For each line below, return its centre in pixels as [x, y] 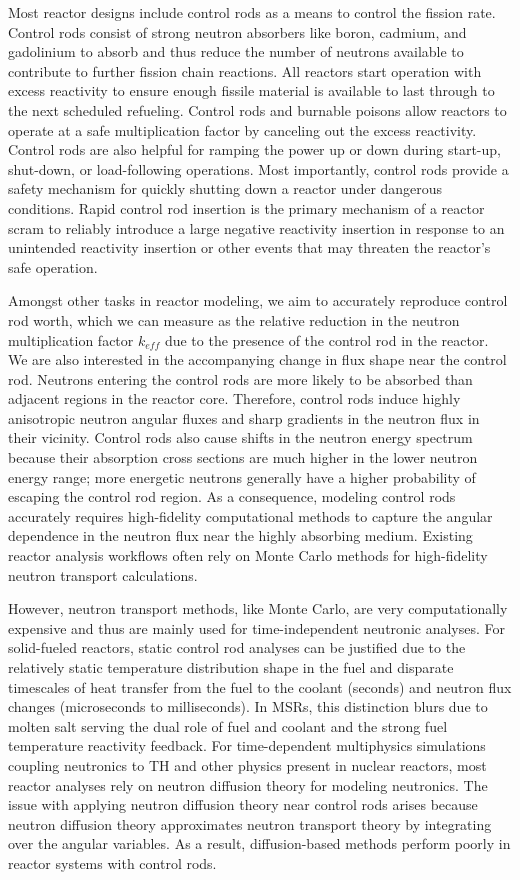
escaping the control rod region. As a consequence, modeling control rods [232, 496]
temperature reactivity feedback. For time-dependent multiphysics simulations [247, 745]
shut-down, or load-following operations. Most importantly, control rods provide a [258, 168]
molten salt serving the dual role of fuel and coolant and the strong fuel [228, 725]
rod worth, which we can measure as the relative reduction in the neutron [234, 319]
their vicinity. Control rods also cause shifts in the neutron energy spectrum [240, 437]
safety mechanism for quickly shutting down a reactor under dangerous [225, 188]
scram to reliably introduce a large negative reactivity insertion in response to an [256, 227]
